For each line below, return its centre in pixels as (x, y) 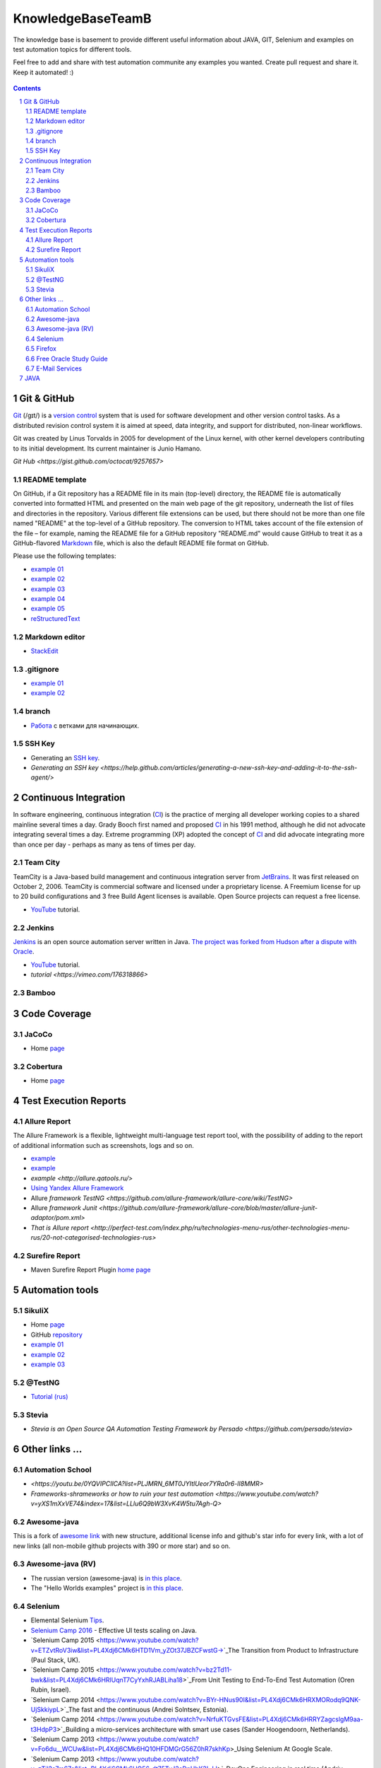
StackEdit (45, 651)
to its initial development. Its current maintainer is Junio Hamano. (107, 448)
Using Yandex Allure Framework (77, 1188)
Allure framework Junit (64, 1208)
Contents (27, 88)
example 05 (48, 609)
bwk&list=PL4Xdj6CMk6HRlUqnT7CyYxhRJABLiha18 (107, 1680)
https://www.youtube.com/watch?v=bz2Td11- (166, 1670)
